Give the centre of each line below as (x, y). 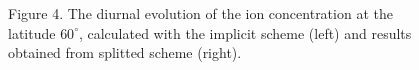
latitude (32, 32)
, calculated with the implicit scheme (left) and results (245, 32)
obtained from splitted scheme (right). (125, 52)
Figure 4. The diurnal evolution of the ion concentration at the (200, 13)
